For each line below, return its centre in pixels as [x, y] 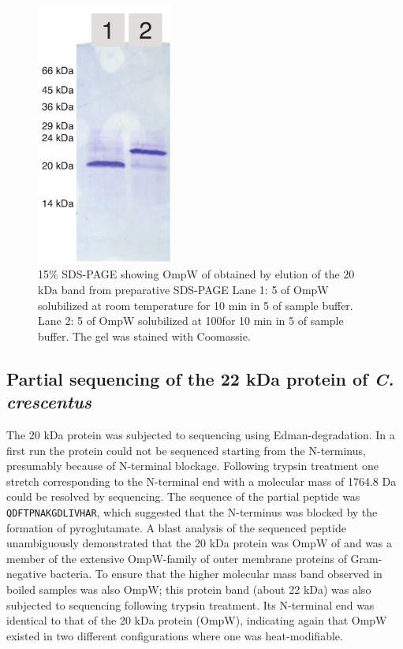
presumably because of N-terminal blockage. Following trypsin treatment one [192, 466]
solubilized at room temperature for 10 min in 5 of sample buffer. [196, 305]
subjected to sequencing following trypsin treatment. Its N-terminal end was [190, 604]
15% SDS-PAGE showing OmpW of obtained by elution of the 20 [196, 274]
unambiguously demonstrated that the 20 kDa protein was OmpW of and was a [200, 543]
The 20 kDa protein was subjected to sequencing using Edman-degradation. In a [201, 434]
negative [26, 574]
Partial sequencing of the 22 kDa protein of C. [200, 378]
